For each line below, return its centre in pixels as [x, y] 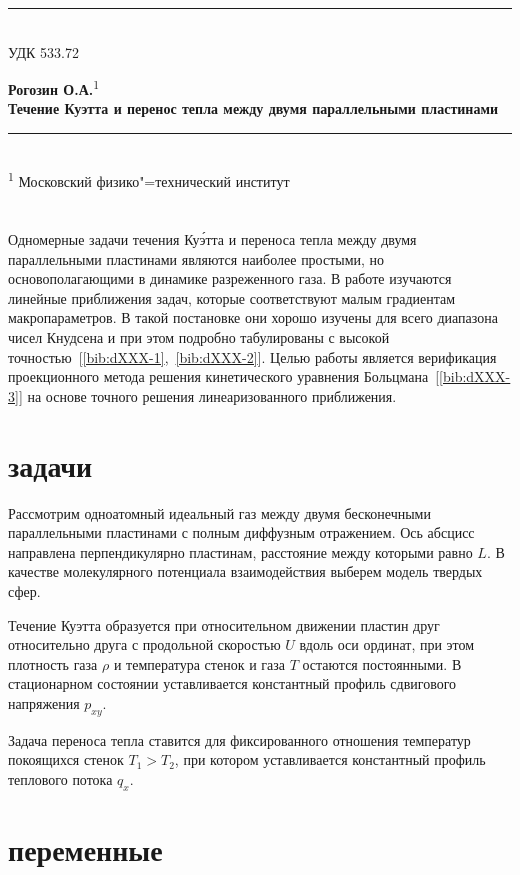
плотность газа [53, 663]
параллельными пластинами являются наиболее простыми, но [196, 258]
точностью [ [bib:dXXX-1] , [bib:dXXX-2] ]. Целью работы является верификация [252, 356]
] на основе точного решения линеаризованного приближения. [207, 395]
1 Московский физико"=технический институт [149, 179]
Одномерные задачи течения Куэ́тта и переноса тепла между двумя [212, 239]
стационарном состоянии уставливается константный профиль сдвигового [232, 683]
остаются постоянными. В [382, 663]
